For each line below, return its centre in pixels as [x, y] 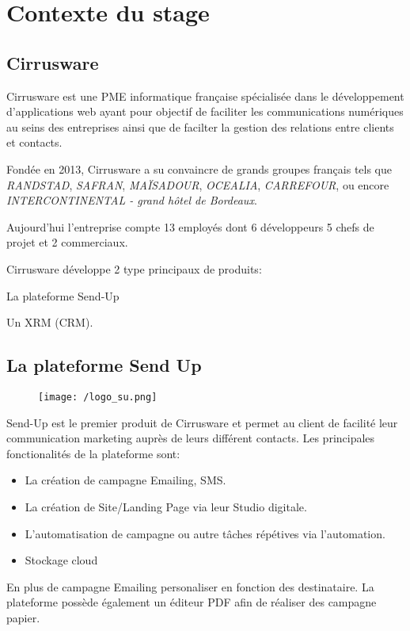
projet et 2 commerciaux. [67, 242]
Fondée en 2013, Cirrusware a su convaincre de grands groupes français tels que [199, 168]
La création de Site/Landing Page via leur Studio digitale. [166, 506]
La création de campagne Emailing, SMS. [125, 480]
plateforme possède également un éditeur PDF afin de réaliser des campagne [192, 602]
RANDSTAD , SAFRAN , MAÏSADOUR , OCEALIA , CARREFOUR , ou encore [198, 184]
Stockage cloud [61, 560]
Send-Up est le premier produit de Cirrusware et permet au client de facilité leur [202, 422]
